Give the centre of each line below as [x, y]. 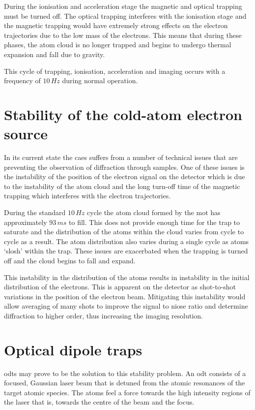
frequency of [22, 80]
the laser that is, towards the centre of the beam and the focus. [99, 402]
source [26, 134]
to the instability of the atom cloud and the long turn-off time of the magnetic [122, 186]
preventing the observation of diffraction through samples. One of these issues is [124, 167]
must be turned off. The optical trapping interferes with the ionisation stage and [125, 16]
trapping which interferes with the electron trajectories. [87, 196]
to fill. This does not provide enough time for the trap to [155, 222]
